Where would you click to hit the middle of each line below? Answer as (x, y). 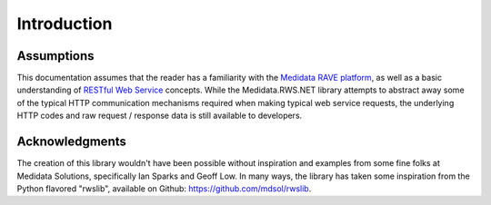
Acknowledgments (72, 142)
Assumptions (55, 56)
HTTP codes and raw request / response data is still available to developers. (160, 116)
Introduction (65, 24)
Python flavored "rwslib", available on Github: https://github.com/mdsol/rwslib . (164, 188)
